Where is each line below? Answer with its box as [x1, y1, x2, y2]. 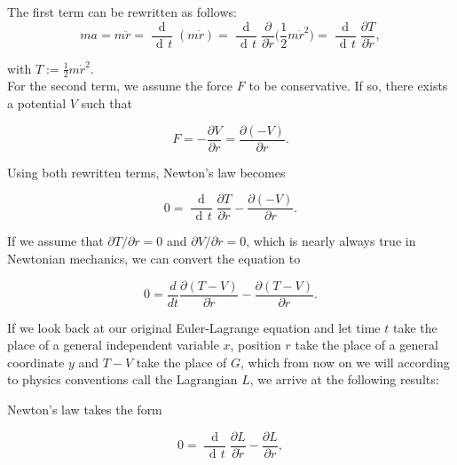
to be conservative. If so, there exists [248, 76, 448, 95]
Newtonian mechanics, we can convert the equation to [7, 248, 301, 267]
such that [81, 94, 132, 113]
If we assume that [7, 232, 104, 250]
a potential [7, 94, 67, 113]
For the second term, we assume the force [7, 76, 233, 95]
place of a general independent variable [7, 335, 219, 354]
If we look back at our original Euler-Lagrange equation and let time [7, 318, 381, 336]
